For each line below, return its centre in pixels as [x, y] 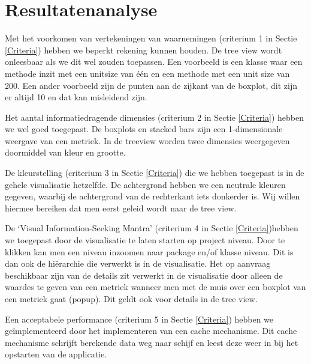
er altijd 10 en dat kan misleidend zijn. [76, 97]
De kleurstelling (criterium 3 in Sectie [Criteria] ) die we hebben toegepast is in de [155, 173]
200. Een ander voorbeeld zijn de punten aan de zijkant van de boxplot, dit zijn [151, 85]
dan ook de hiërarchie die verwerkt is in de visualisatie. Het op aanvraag [138, 263]
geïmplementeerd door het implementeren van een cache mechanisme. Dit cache [151, 331]
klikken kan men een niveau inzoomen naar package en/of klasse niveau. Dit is [149, 251]
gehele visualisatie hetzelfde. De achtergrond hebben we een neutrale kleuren [145, 184]
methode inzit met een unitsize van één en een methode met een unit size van [147, 73]
